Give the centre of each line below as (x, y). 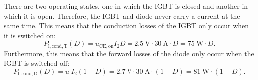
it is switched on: (30, 35)
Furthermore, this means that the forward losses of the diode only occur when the (129, 53)
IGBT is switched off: (37, 63)
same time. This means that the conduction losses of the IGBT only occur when (127, 26)
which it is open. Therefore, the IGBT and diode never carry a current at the (122, 16)
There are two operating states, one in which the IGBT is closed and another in (126, 6)
